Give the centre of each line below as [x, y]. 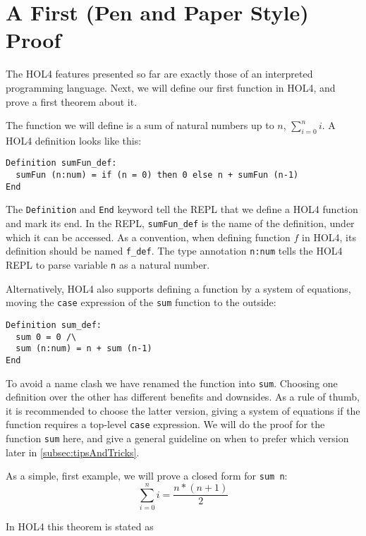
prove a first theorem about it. [72, 101]
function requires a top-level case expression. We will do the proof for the [165, 424]
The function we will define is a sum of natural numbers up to [140, 125]
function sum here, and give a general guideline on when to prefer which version [177, 438]
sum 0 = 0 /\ [46, 337]
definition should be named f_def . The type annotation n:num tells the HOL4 [174, 251]
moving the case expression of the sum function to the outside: [141, 302]
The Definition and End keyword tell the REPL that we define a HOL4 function [182, 209]
